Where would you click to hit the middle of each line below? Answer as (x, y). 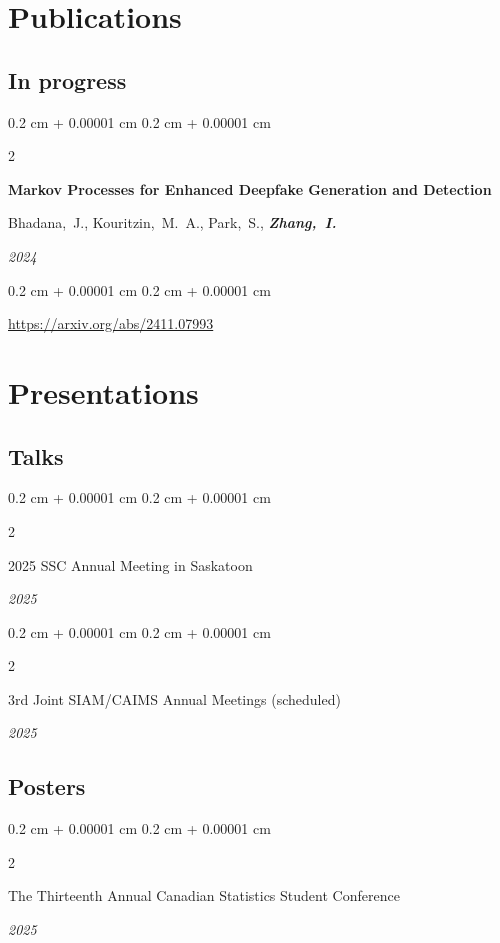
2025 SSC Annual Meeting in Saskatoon (130, 564)
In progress (67, 79)
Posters (47, 786)
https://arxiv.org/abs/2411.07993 (111, 323)
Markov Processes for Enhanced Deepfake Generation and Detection (250, 188)
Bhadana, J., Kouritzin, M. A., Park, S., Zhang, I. (172, 222)
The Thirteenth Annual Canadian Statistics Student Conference (204, 895)
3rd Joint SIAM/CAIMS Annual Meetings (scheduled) (174, 698)
